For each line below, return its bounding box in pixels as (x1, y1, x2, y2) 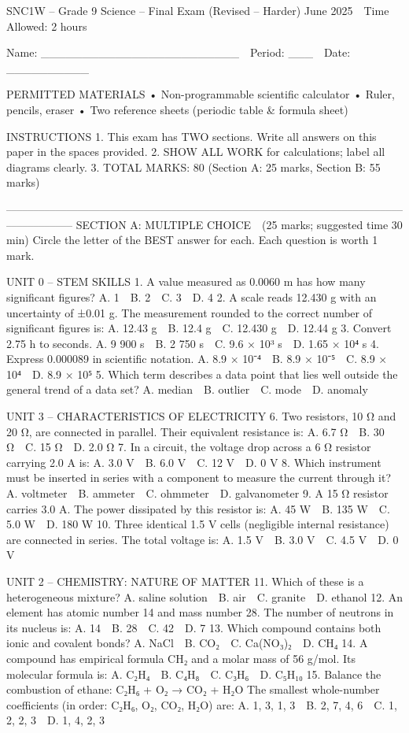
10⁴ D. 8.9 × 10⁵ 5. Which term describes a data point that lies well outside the (6, 365, 398, 382)
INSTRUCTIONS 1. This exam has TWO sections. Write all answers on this (6, 128, 377, 144)
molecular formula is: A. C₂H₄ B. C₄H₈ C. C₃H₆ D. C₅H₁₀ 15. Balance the (6, 665, 381, 682)
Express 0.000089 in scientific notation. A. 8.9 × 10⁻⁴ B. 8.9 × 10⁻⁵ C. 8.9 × (6, 350, 388, 367)
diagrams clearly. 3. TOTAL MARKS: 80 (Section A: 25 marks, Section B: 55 (6, 158, 381, 175)
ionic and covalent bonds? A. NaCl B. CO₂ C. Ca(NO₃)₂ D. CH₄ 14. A (6, 635, 368, 651)
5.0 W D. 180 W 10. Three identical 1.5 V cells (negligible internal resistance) (6, 516, 389, 532)
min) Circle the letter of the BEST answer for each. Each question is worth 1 (6, 231, 378, 248)
